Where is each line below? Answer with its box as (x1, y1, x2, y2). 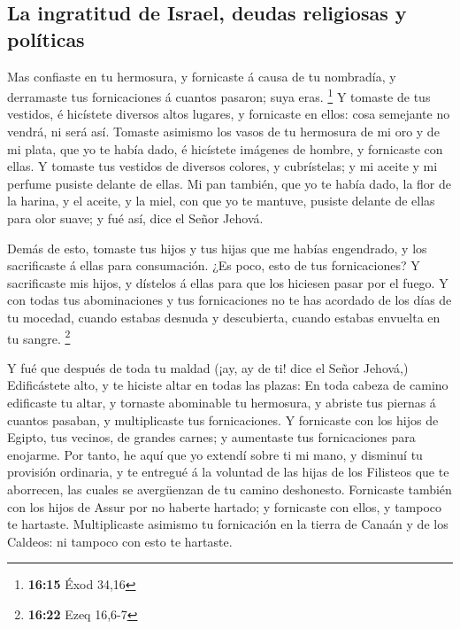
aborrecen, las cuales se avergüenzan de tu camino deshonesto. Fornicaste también (7, 479, 452, 498)
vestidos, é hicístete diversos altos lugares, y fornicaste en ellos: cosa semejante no (7, 105, 450, 123)
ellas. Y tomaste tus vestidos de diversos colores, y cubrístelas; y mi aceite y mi (7, 157, 438, 175)
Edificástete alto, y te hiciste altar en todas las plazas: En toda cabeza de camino (7, 376, 448, 394)
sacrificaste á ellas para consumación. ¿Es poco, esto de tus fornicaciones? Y (7, 256, 420, 275)
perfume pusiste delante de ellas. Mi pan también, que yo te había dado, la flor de (7, 174, 451, 192)
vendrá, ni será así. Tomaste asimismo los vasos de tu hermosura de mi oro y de (7, 122, 440, 141)
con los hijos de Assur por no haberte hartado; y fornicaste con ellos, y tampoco (7, 497, 442, 516)
